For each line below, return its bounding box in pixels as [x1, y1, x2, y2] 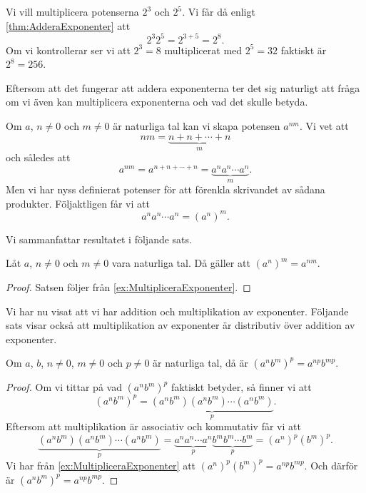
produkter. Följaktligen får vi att [6, 195, 150, 210]
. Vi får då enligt [182, 4, 255, 19]
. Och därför [304, 457, 358, 472]
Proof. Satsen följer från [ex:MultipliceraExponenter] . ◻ [6, 280, 251, 295]
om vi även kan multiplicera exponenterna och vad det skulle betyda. [6, 94, 308, 109]
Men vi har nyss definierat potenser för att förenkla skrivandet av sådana [6, 182, 325, 197]
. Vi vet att [299, 118, 349, 133]
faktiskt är [280, 42, 327, 57]
